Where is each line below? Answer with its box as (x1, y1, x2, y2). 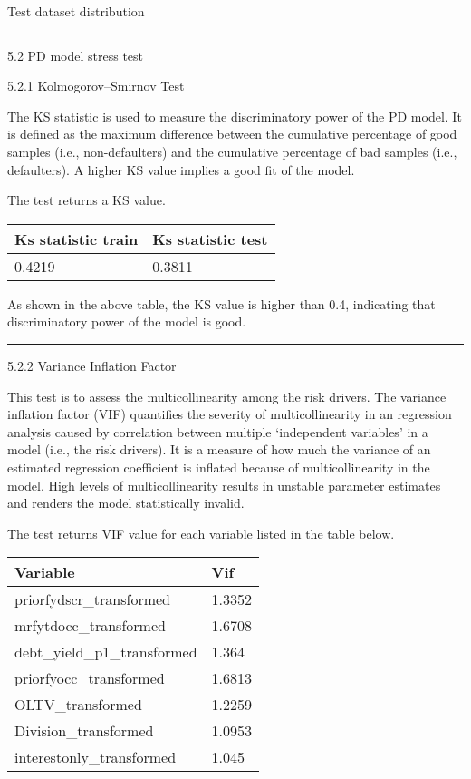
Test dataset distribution (7, 2, 145, 20)
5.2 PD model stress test (7, 45, 144, 64)
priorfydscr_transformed (14, 589, 171, 610)
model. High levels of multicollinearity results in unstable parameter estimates (7, 475, 441, 494)
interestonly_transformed (14, 746, 177, 768)
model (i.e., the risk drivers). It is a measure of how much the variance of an (7, 440, 431, 459)
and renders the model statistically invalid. (7, 493, 245, 512)
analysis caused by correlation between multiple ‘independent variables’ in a (7, 422, 428, 441)
